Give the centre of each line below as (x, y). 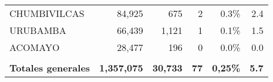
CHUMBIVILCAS (47, 13)
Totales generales (50, 68)
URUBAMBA (38, 30)
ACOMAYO (35, 47)
